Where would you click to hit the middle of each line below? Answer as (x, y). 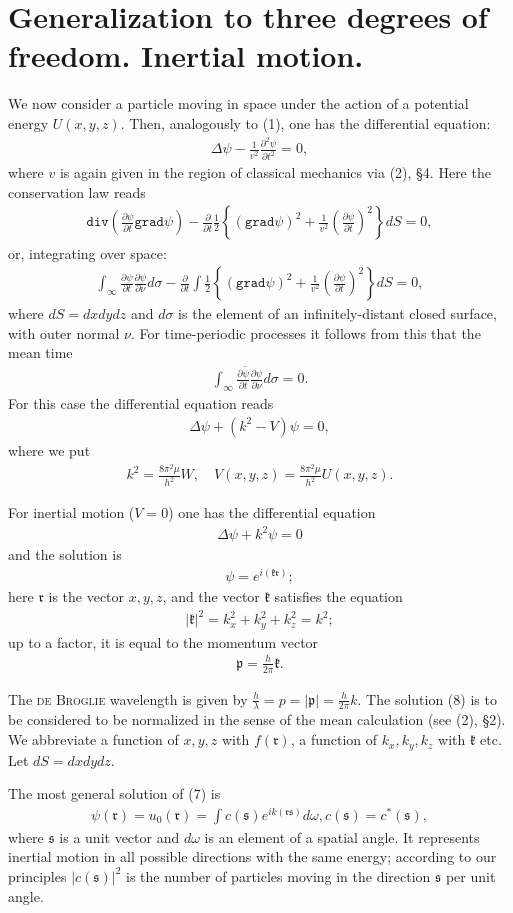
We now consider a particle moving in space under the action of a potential (238, 103)
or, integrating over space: (87, 252)
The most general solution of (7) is (114, 793)
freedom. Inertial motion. (186, 55)
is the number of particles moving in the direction (278, 875)
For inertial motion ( (71, 512)
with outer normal (64, 332)
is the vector (86, 596)
